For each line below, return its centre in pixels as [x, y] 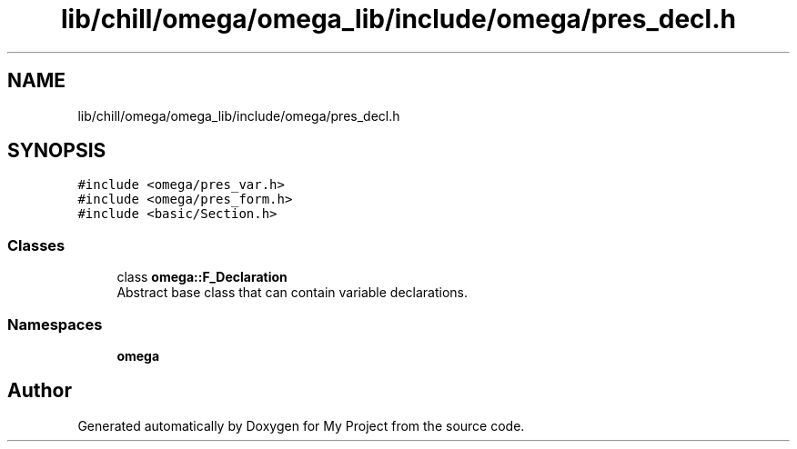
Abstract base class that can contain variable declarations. [293, 293]
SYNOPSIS [57, 151]
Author [40, 391]
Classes [36, 245]
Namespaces [55, 324]
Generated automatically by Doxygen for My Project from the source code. [301, 425]
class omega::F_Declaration [202, 277]
